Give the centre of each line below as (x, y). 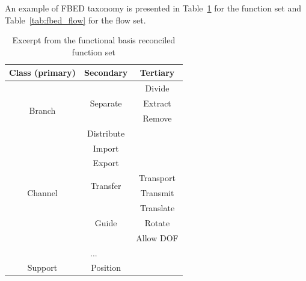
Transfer (106, 185)
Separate (106, 103)
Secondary (106, 73)
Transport (157, 178)
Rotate (157, 222)
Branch (42, 110)
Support (42, 267)
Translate (157, 207)
